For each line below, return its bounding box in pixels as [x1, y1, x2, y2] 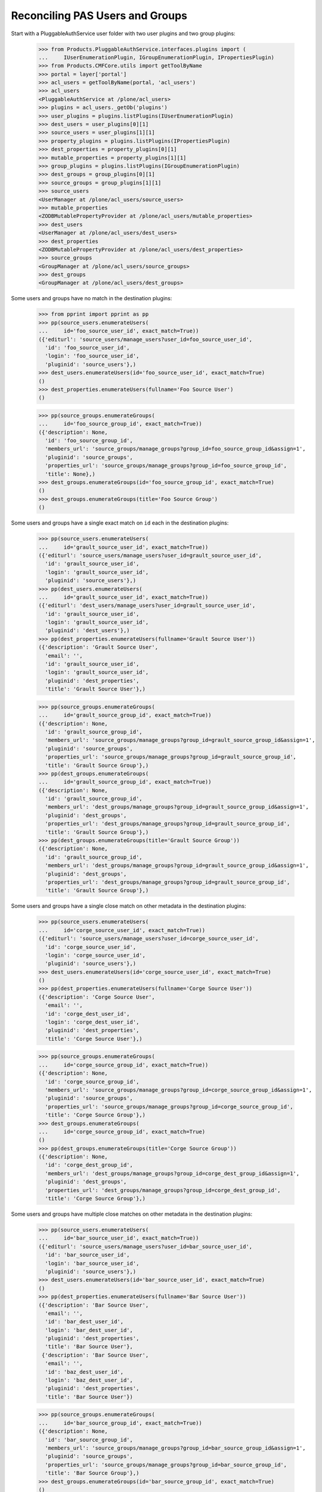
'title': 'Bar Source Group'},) [45, 1470, 140, 1476]
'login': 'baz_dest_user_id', [45, 1377, 134, 1384]
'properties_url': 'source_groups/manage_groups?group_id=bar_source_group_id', [45, 1461, 287, 1468]
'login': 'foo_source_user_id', [45, 353, 140, 359]
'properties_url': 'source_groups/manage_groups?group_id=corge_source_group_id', [45, 1103, 293, 1110]
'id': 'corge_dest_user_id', [45, 1010, 131, 1017]
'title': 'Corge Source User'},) [45, 1035, 143, 1042]
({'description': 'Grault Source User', [38, 644, 158, 651]
